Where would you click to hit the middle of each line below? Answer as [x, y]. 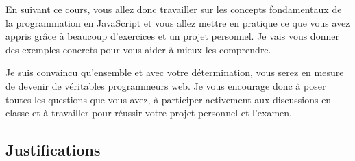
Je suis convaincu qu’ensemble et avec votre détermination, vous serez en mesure [175, 72]
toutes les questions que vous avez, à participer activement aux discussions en [169, 99]
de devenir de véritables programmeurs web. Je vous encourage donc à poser [166, 85]
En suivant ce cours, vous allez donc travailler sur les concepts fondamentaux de [174, 9]
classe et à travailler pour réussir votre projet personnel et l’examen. [149, 113]
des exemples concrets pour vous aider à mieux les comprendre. [138, 49]
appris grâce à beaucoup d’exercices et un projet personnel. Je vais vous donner [172, 36]
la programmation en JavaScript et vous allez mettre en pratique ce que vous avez [178, 22]
